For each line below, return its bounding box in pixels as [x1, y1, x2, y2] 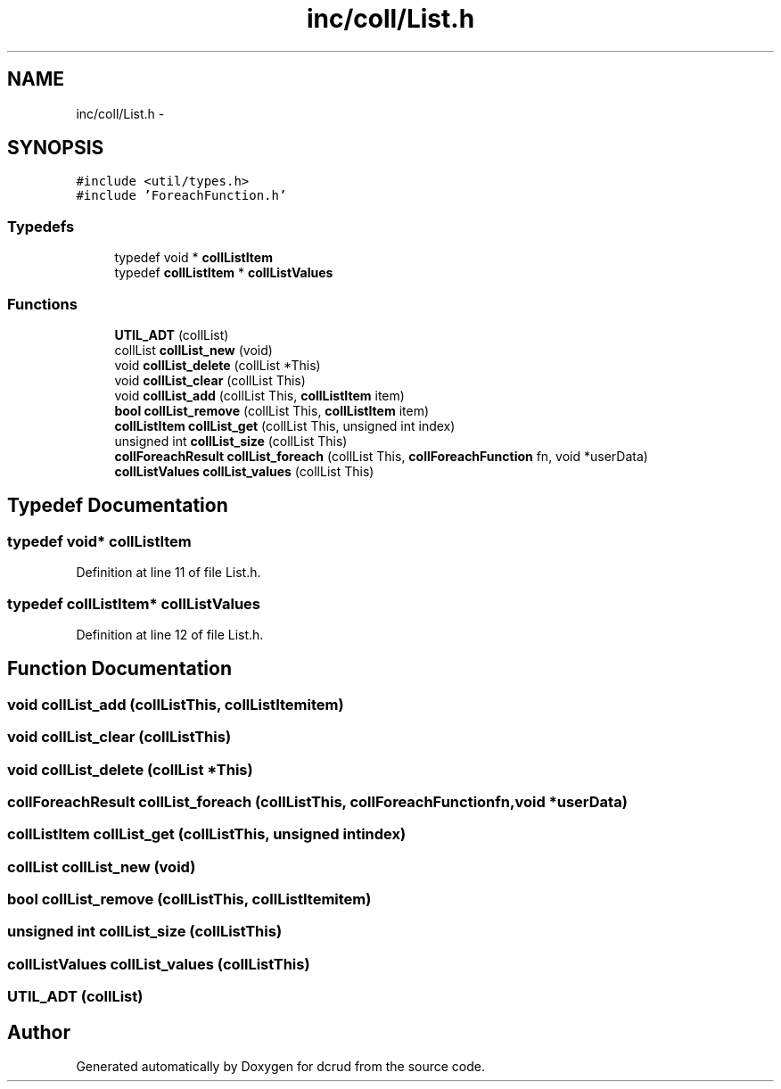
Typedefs [7, 217, 75, 235]
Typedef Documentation [7, 494, 228, 517]
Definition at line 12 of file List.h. [76, 626, 264, 642]
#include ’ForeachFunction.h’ [76, 188, 287, 203]
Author [7, 1020, 70, 1044]
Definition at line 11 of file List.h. [76, 565, 261, 581]
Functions [7, 294, 78, 313]
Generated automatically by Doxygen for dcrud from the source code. [76, 1058, 486, 1074]
